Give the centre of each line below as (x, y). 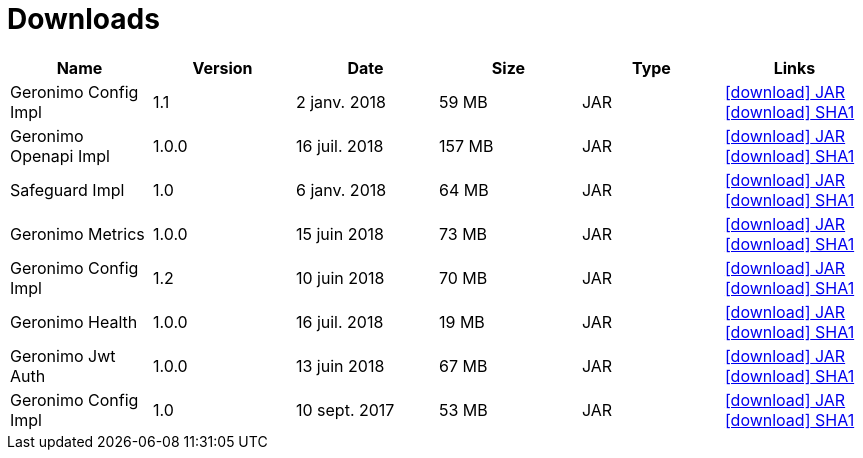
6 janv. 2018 (341, 189)
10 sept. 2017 (345, 409)
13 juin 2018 (340, 365)
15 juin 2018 (339, 233)
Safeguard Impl (67, 189)
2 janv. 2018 (340, 101)
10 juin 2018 (340, 277)
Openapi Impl (60, 155)
